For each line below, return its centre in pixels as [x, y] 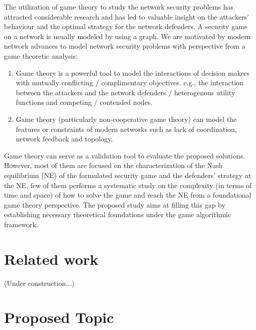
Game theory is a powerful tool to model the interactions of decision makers [133, 72]
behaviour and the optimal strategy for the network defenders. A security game [126, 26]
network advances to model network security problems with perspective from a [125, 46]
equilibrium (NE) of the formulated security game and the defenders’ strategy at [128, 175]
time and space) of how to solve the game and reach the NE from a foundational [128, 195]
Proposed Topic [59, 317]
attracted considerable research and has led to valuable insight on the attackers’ [127, 16]
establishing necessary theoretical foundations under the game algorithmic [118, 214]
